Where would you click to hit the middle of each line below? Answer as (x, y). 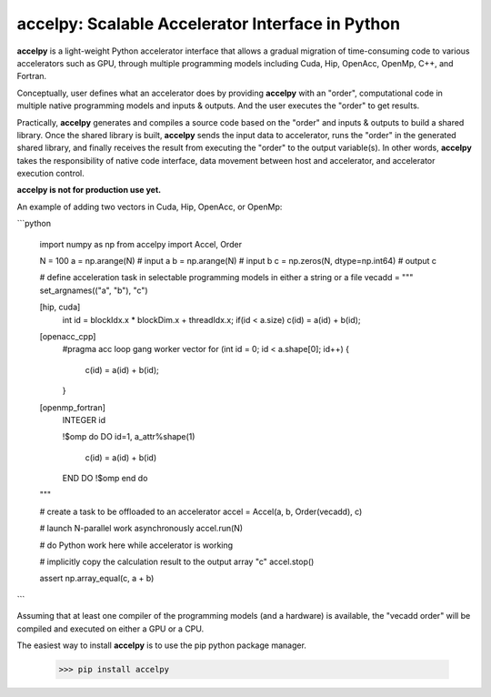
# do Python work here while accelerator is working (136, 545)
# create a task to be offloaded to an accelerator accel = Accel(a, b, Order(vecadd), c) (201, 511)
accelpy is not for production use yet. (89, 190)
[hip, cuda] (60, 307)
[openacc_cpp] (68, 336)
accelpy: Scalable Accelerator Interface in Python (208, 24)
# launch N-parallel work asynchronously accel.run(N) (141, 529)
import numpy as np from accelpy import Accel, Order (141, 244)
